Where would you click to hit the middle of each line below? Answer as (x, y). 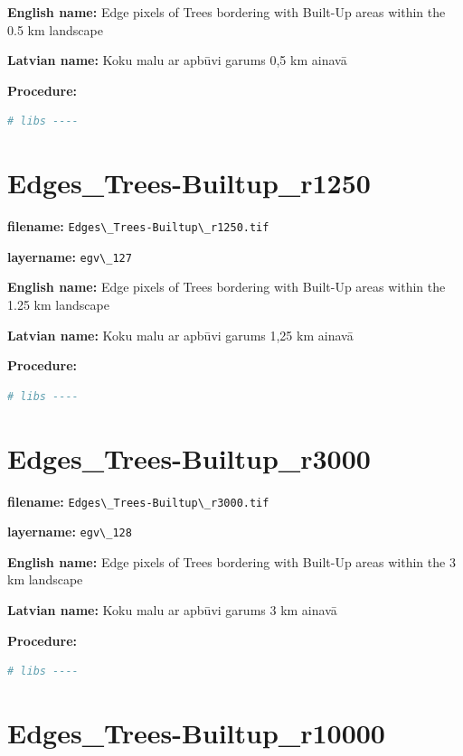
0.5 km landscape (55, 29)
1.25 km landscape (58, 304)
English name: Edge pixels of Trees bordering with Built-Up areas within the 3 (231, 561)
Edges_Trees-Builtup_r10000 (196, 732)
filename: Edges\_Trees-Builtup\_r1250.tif (138, 226)
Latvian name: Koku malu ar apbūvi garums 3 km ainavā (172, 610)
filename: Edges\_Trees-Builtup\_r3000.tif (138, 501)
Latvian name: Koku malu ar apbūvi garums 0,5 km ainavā (177, 60)
